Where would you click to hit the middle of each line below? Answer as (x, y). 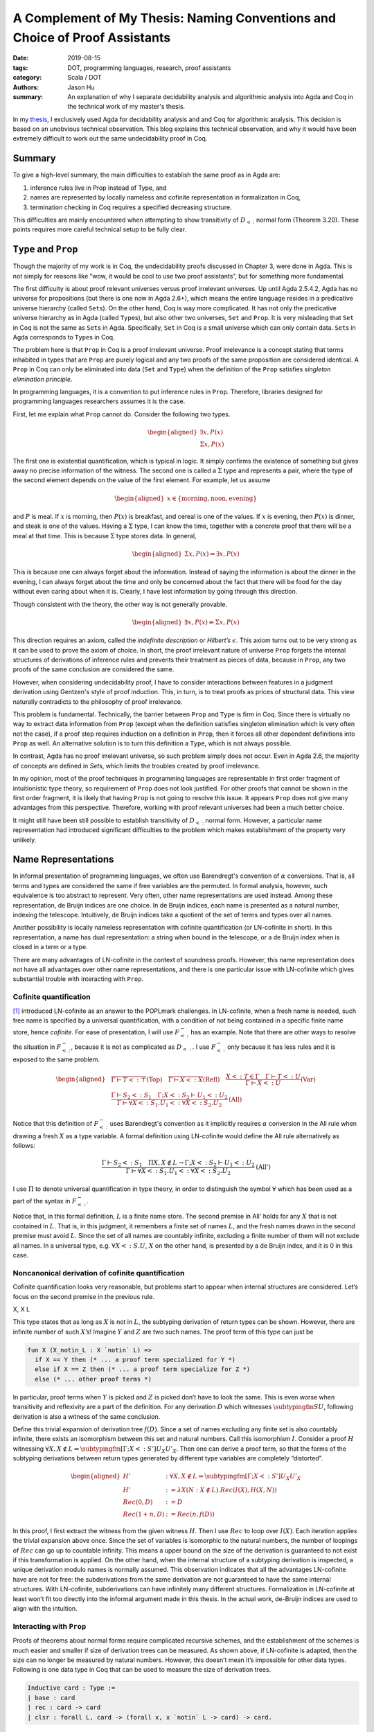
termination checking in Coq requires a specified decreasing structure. (131, 207)
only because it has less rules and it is (282, 1047)
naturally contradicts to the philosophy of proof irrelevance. (98, 701)
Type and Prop (45, 249)
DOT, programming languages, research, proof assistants (149, 68)
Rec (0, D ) (138, 1502)
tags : (20, 68)
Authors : (26, 87)
